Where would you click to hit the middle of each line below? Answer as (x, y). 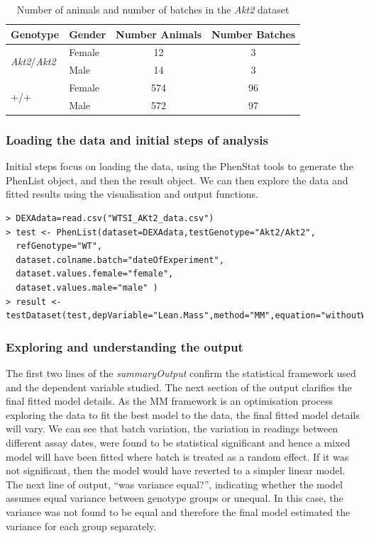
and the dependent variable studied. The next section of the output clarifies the (179, 387)
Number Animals (159, 34)
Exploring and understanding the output (125, 346)
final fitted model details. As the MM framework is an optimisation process (170, 401)
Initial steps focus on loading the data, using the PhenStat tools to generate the (180, 166)
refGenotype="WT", (59, 246)
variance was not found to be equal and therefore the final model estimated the (178, 511)
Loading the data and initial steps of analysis (137, 139)
